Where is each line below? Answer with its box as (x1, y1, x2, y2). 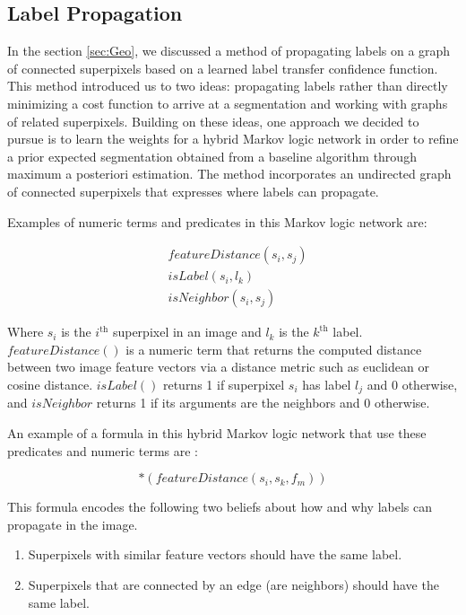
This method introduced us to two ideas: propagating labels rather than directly (7, 76, 448, 95)
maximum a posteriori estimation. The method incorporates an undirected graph (7, 164, 452, 183)
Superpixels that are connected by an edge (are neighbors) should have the (28, 575, 439, 594)
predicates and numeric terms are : (7, 441, 199, 460)
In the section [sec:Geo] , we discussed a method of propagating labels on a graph (7, 41, 451, 60)
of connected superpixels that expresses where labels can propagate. (7, 181, 379, 200)
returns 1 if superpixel (162, 375, 285, 394)
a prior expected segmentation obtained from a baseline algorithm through (7, 146, 417, 165)
